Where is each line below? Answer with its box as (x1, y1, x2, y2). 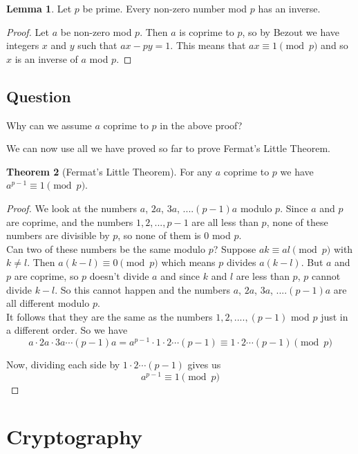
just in (321, 309, 348, 323)
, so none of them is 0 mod (117, 228, 231, 243)
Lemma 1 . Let (6, 1, 72, 15)
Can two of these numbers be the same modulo (6, 241, 206, 256)
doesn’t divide (89, 268, 149, 283)
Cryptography (6, 422, 142, 451)
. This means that (170, 38, 246, 53)
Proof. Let (6, 24, 49, 39)
